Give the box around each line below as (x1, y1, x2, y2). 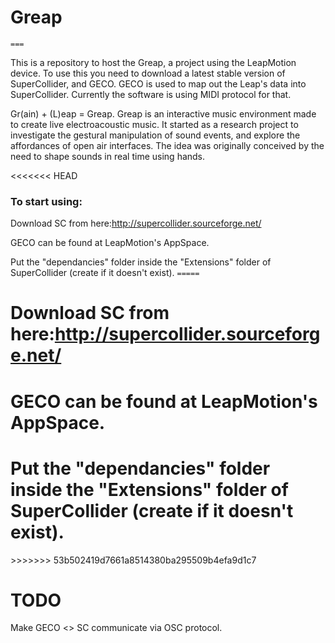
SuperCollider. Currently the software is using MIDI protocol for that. (10, 88, 292, 100)
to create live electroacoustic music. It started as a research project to (10, 118, 299, 130)
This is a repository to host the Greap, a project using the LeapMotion (10, 56, 297, 68)
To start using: (10, 194, 83, 208)
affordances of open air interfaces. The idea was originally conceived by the (10, 139, 325, 151)
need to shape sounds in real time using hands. (10, 150, 206, 162)
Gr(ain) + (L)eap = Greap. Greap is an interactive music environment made (10, 107, 317, 120)
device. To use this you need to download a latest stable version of (10, 67, 286, 79)
